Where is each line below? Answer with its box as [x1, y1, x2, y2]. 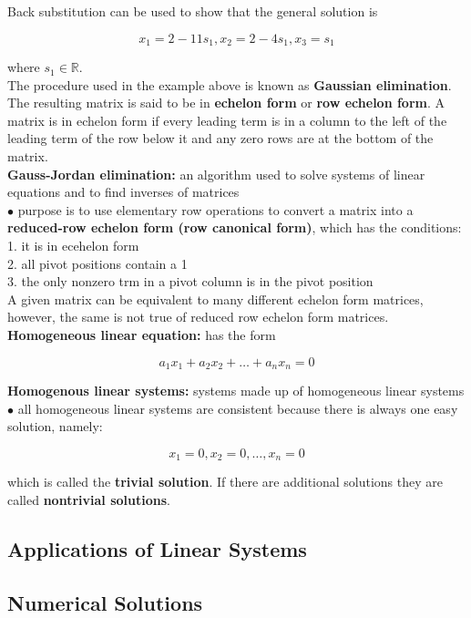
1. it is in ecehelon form [7, 235, 139, 254]
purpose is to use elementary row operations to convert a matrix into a [17, 200, 414, 219]
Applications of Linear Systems [7, 534, 307, 562]
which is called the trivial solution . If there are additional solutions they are [7, 472, 444, 491]
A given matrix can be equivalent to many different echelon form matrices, [7, 289, 424, 308]
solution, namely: [7, 417, 103, 436]
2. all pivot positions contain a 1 [7, 253, 188, 273]
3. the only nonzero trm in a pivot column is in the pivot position [7, 272, 374, 291]
